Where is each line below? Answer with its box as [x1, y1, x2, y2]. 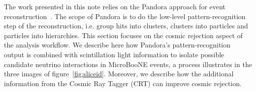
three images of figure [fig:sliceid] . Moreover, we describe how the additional [4, 69, 234, 79]
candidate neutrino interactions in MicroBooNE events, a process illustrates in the [4, 59, 252, 69]
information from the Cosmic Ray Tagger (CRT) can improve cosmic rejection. [4, 78, 242, 88]
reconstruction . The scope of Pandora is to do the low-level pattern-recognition [4, 11, 246, 21]
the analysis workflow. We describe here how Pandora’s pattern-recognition [4, 40, 231, 50]
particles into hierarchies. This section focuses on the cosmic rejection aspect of [4, 30, 243, 40]
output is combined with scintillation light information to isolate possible [4, 49, 224, 59]
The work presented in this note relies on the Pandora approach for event [4, 1, 225, 11]
